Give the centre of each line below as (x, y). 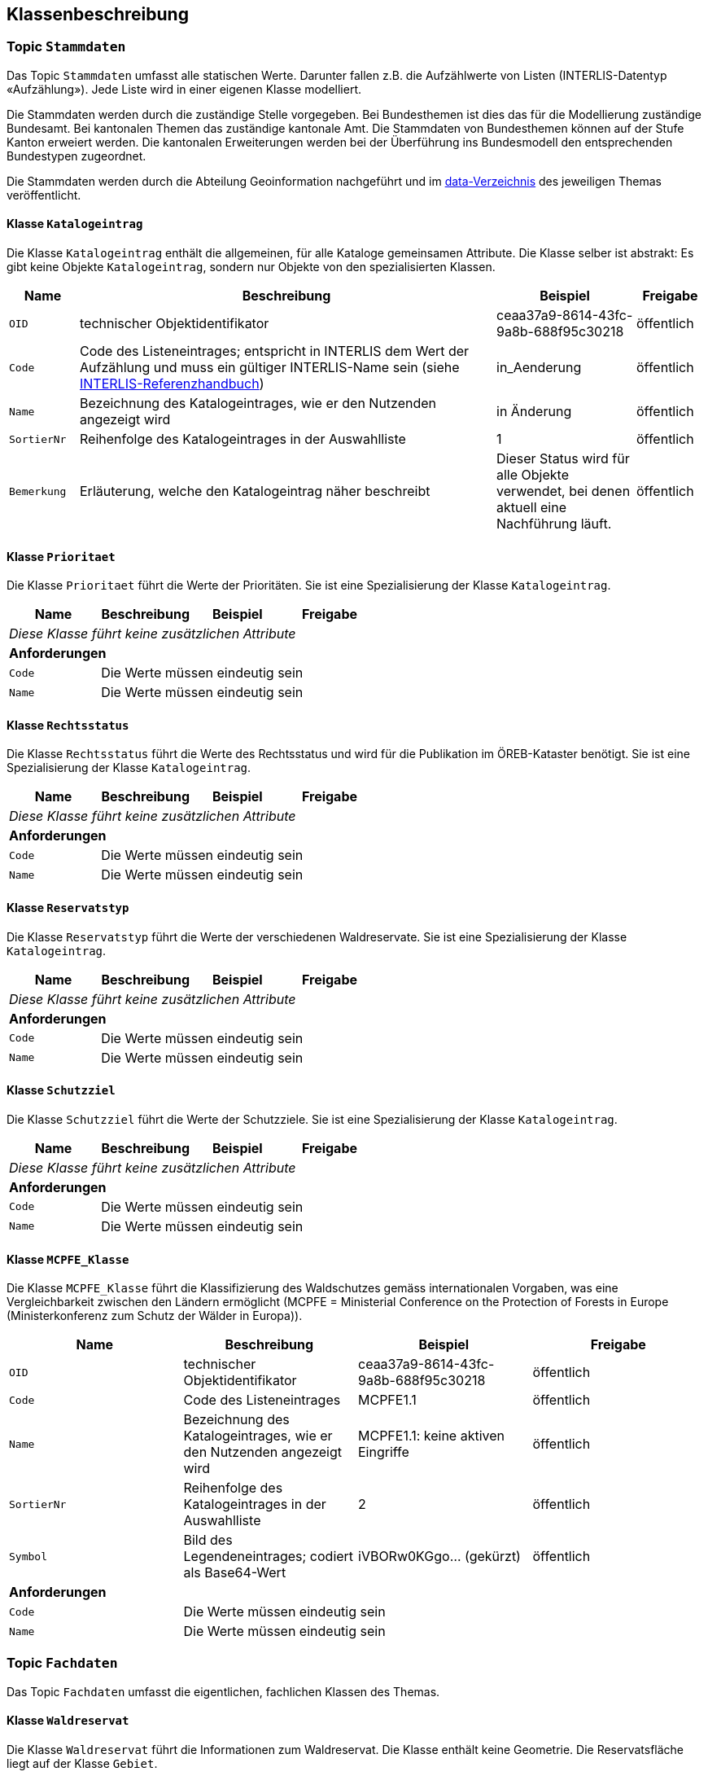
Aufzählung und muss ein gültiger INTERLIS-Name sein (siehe (270, 368)
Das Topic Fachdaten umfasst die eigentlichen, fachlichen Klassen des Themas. (223, 1691)
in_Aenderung (539, 368)
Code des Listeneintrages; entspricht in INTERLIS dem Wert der (275, 351)
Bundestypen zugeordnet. (76, 156)
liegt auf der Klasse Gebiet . (82, 1764)
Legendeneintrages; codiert (269, 1557)
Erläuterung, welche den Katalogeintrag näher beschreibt (255, 491)
